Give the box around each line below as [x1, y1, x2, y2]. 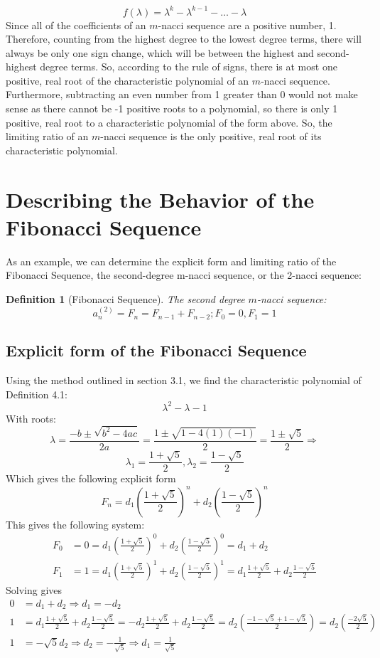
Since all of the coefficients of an [6, 17, 146, 32]
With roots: [6, 410, 56, 425]
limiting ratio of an [6, 129, 89, 144]
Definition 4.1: [6, 386, 67, 401]
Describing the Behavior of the [6, 184, 315, 213]
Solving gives [6, 583, 63, 598]
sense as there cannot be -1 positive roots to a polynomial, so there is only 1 [6, 101, 338, 116]
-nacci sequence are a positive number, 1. [158, 17, 337, 32]
